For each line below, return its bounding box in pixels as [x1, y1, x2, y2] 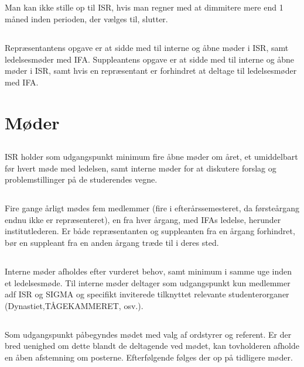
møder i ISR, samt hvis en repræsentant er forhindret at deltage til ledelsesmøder [5, 64, 297, 77]
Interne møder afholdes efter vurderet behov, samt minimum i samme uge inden [5, 265, 292, 277]
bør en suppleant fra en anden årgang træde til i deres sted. [5, 236, 219, 249]
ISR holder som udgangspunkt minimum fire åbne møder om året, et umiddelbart [5, 150, 298, 163]
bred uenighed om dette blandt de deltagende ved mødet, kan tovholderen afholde [5, 339, 299, 352]
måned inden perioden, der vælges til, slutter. [5, 12, 168, 25]
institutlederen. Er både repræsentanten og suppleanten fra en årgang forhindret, [5, 225, 295, 237]
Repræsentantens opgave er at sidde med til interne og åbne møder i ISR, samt [5, 41, 289, 53]
